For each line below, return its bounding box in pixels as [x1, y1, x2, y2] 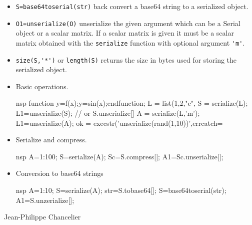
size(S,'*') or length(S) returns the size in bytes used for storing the [15, 54, 237, 65]
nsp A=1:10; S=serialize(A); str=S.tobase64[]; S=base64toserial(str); [15, 184, 226, 195]
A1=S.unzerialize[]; [15, 194, 74, 205]
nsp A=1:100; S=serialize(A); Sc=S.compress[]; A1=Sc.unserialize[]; [15, 151, 223, 161]
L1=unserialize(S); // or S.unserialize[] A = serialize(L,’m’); [15, 108, 200, 118]
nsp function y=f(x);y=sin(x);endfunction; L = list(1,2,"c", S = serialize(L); [15, 98, 248, 108]
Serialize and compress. [15, 134, 87, 145]
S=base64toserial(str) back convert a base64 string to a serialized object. [15, 1, 248, 11]
